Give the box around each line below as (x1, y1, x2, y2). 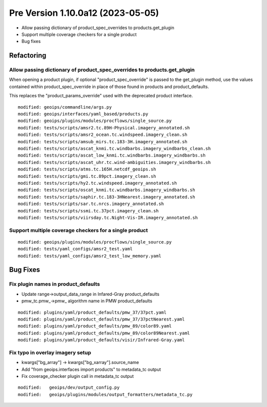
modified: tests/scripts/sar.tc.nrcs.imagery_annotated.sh (18, 201, 164, 207)
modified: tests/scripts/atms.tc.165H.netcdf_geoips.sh (18, 166, 156, 172)
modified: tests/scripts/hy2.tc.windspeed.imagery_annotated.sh (18, 180, 178, 186)
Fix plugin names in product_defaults (9, 281, 100, 287)
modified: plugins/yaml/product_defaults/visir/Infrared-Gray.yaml (18, 337, 185, 343)
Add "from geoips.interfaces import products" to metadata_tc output (21, 366, 161, 372)
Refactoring (9, 51, 46, 60)
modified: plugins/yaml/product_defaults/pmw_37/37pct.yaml (18, 309, 167, 315)
